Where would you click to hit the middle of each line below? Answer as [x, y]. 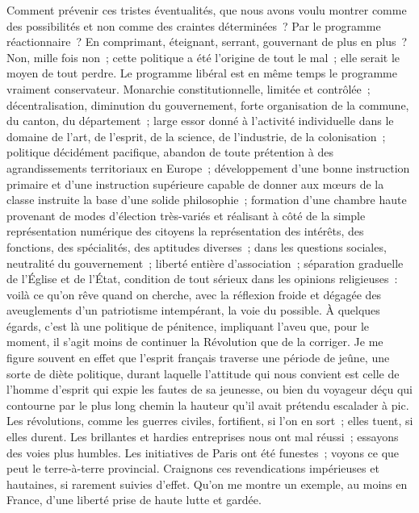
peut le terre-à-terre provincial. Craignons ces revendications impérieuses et [193, 468]
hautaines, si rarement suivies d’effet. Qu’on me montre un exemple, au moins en [207, 484]
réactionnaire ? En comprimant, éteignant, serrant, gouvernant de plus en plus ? [207, 42]
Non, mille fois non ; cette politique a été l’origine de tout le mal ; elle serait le [203, 57]
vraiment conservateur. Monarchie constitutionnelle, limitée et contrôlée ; [189, 88]
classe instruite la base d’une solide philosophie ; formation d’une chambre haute [207, 200]
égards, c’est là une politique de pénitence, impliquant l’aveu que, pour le [188, 325]
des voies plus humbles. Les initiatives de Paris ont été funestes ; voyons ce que [203, 452]
